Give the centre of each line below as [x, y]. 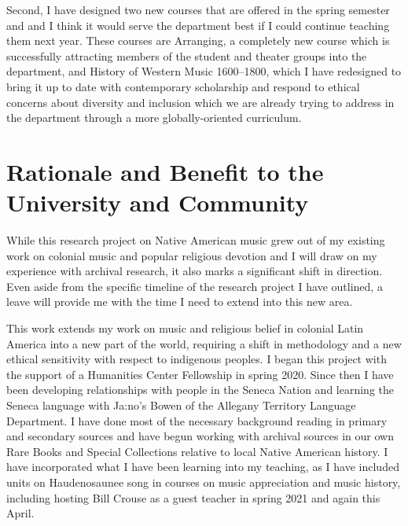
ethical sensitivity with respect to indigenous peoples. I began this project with [197, 359]
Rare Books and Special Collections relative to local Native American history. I [197, 451]
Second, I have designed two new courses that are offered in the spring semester [198, 9]
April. [20, 513]
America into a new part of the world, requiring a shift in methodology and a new [204, 343]
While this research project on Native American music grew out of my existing [196, 240]
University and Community [158, 202]
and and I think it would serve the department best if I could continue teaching [198, 25]
